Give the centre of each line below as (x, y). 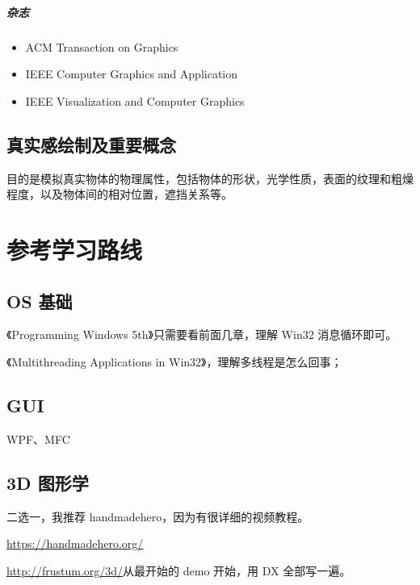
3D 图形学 (48, 482)
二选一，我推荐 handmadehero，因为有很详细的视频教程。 (158, 516)
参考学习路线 (75, 249)
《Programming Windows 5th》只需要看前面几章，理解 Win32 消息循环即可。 (202, 334)
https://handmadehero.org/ (75, 543)
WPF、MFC (38, 439)
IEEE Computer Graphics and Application (132, 74)
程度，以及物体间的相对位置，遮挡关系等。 (120, 194)
